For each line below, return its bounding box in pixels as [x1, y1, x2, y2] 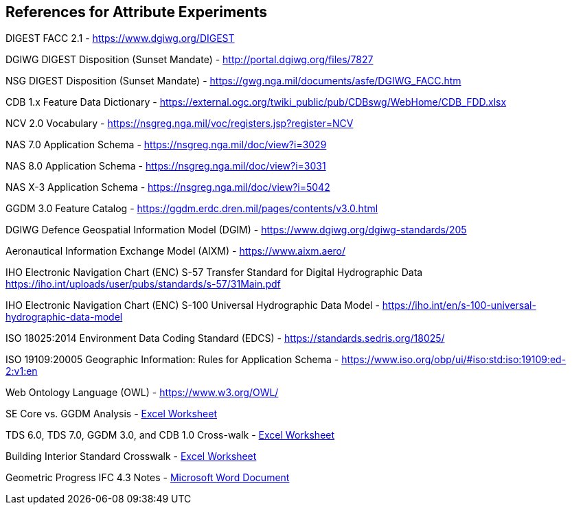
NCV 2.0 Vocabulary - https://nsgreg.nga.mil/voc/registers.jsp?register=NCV [5, 117, 354, 130]
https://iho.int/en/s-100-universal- [382, 299, 536, 312]
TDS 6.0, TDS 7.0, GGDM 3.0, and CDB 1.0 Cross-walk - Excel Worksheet [5, 429, 335, 441]
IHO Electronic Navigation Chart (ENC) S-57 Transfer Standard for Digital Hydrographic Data [5, 266, 423, 279]
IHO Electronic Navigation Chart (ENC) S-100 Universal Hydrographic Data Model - [5, 299, 380, 312]
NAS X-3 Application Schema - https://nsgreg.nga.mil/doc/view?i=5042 [5, 181, 330, 194]
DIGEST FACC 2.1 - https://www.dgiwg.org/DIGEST [5, 32, 235, 45]
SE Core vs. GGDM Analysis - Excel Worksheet [5, 408, 217, 420]
